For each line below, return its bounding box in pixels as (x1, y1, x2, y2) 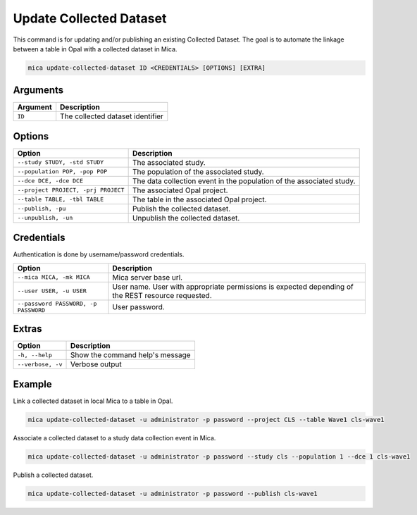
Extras (13, 323, 42, 335)
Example (13, 378, 52, 390)
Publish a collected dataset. (13, 471, 94, 479)
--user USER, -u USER (17, 287, 87, 295)
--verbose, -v (17, 360, 63, 368)
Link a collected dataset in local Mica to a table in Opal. (13, 397, 173, 405)
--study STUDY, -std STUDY (17, 159, 104, 166)
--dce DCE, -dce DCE (17, 177, 84, 185)
